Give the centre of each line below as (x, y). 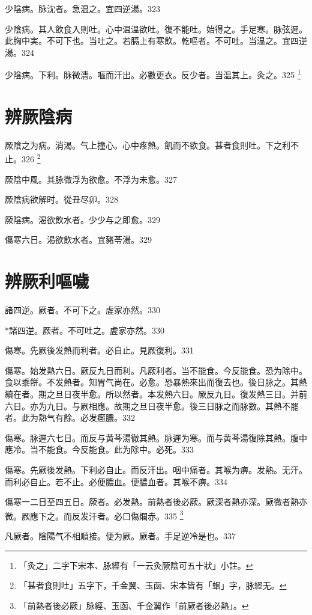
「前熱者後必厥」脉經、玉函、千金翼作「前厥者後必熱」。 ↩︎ (134, 605)
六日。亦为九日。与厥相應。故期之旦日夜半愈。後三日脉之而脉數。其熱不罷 (152, 405)
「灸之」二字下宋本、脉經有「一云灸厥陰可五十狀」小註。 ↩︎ (136, 565)
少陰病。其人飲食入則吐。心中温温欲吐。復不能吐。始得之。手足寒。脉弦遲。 (156, 29)
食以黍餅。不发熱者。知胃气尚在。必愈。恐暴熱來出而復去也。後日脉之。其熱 (156, 382)
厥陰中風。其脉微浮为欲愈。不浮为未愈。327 (91, 179)
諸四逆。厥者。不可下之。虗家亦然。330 (82, 310)
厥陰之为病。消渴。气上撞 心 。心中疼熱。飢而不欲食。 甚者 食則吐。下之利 (148, 145)
